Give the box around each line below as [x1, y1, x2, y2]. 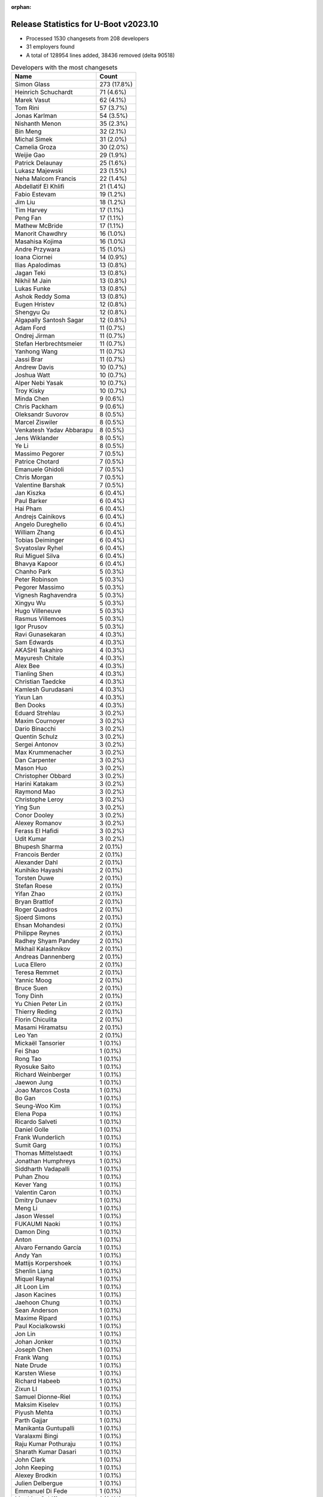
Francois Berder [14, 850, 60, 859]
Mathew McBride [14, 222, 63, 230]
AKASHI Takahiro [14, 646, 63, 654]
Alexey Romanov [14, 819, 62, 828]
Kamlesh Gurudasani [14, 686, 74, 694]
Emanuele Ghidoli [14, 465, 64, 474]
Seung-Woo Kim [14, 1102, 61, 1110]
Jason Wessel [14, 1212, 54, 1220]
